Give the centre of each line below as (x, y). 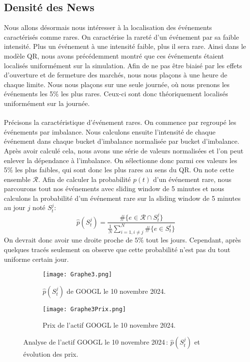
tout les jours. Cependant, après (194, 240)
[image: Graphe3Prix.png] (84, 309)
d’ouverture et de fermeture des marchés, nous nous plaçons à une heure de (116, 75)
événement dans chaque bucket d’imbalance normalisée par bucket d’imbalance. (122, 141)
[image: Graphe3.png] (78, 275)
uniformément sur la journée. (47, 103)
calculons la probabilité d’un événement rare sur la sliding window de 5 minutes (122, 198)
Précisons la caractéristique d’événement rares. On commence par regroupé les (120, 122)
